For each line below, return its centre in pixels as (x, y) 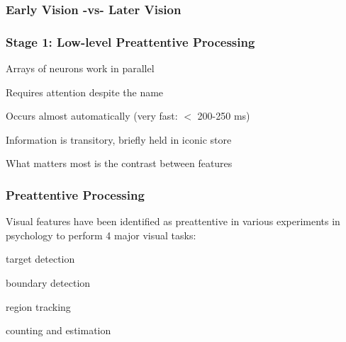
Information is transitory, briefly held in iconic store (119, 139)
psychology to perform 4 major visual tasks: (101, 235)
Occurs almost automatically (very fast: (92, 116)
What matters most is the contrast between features (119, 163)
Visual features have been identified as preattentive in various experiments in (173, 221)
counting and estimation (58, 330)
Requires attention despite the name (85, 92)
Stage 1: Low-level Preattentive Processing (130, 41)
